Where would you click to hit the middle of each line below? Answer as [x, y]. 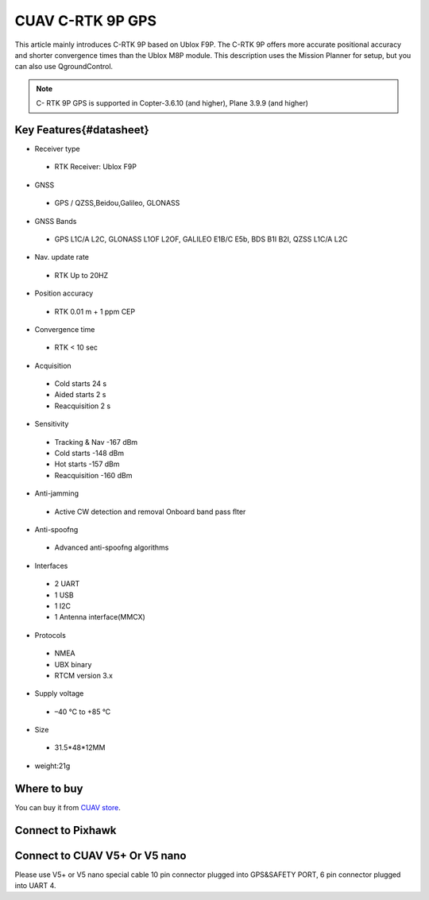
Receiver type [57, 149]
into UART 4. [35, 886]
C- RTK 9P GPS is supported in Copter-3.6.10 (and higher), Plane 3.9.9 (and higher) [172, 103]
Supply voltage [59, 693]
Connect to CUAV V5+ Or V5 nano [100, 855]
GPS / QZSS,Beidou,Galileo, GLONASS [117, 203]
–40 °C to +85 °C [83, 712]
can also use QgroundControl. [64, 67]
